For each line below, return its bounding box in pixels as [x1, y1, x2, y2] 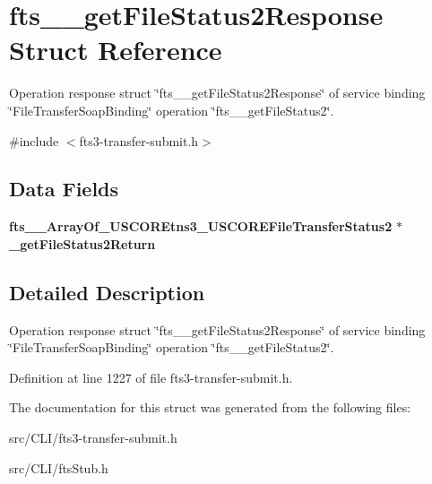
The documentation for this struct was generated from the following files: [9, 398, 411, 417]
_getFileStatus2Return [9, 234, 156, 253]
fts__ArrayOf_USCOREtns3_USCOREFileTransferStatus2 [9, 217, 393, 236]
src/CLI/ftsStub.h [9, 458, 108, 477]
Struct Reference [9, 31, 222, 68]
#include [9, 131, 59, 150]
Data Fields [9, 175, 119, 203]
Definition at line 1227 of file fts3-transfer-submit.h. [9, 367, 293, 386]
